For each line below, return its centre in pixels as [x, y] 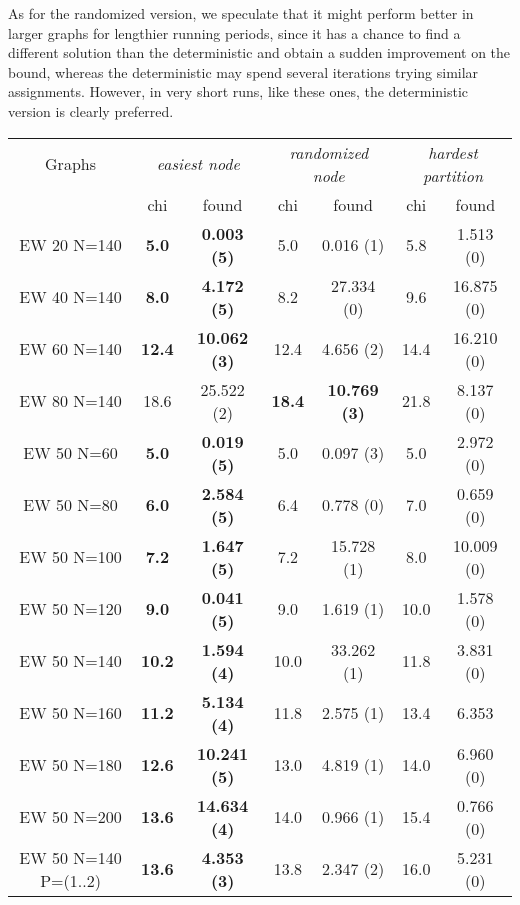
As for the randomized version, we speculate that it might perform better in [241, 13]
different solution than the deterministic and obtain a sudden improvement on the [259, 52]
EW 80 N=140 [70, 401]
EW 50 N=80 [70, 505]
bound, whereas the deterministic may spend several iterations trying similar [243, 71]
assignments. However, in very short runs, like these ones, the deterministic [238, 91]
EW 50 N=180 [70, 765]
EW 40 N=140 [70, 297]
